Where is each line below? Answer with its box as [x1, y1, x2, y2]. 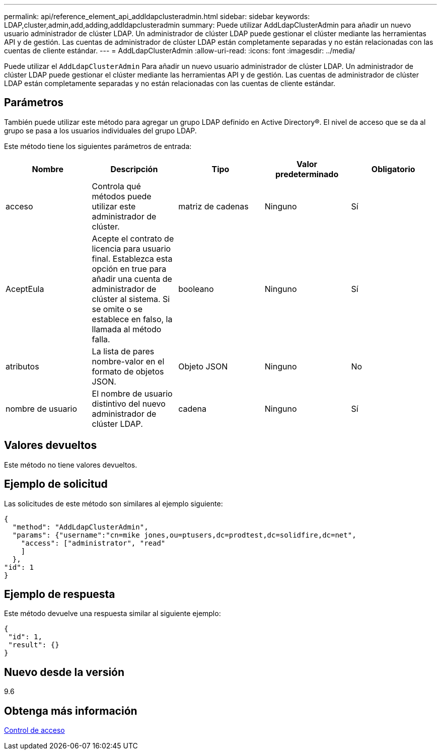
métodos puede [92, 191, 152, 201]
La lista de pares [92, 346, 155, 356]
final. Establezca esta [92, 253, 173, 264]
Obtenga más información [4, 704, 137, 717]
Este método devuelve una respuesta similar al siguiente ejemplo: [4, 609, 221, 618]
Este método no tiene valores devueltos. [4, 460, 137, 469]
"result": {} [8, 641, 59, 649]
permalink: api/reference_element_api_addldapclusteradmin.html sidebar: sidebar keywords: [4, 12, 310, 21]
